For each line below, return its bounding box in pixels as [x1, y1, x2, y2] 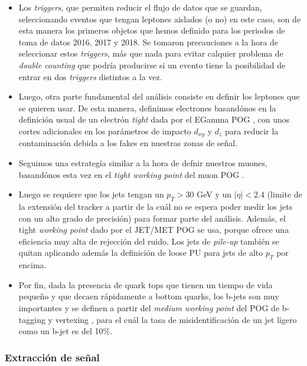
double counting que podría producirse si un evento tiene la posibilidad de [18, 58, 286, 71]
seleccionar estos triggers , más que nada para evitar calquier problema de [18, 47, 283, 60]
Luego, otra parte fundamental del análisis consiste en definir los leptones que [18, 90, 300, 103]
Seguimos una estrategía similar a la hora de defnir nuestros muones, [18, 156, 267, 169]
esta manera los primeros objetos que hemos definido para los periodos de [18, 24, 285, 37]
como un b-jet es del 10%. [18, 325, 113, 337]
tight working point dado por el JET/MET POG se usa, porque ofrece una [18, 223, 289, 236]
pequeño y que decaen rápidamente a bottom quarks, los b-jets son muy [18, 290, 279, 302]
